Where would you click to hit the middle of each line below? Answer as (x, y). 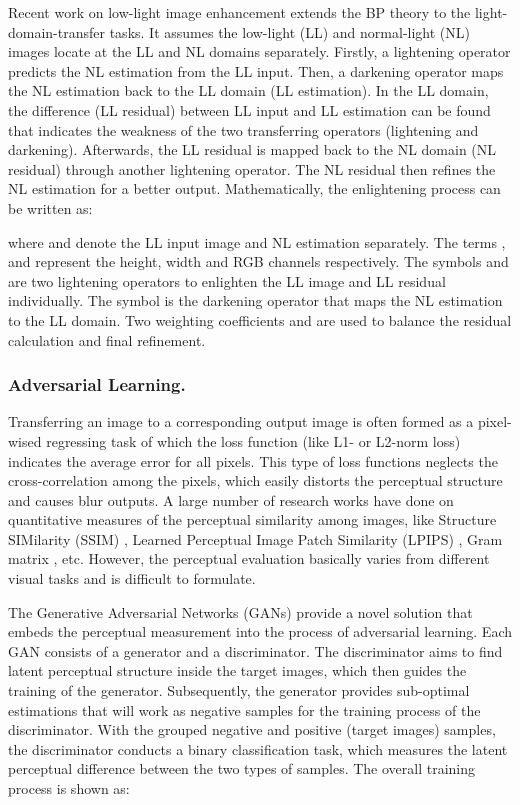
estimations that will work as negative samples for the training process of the (244, 709)
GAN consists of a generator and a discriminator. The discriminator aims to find (255, 650)
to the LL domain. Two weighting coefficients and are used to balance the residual (260, 319)
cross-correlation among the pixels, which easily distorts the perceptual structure (255, 480)
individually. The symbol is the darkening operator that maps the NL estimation (255, 300)
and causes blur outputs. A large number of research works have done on (231, 499)
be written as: (50, 207)
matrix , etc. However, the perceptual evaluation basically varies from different (249, 558)
